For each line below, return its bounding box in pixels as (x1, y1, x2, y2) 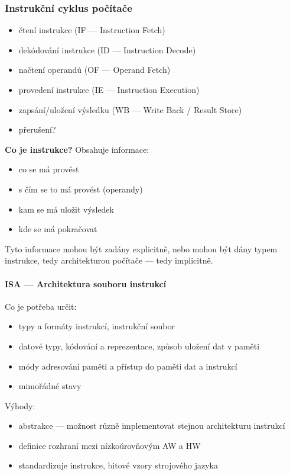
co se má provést (18, 163, 79, 175)
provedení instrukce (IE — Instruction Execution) (18, 84, 200, 95)
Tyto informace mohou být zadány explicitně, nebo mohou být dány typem (5, 242, 278, 255)
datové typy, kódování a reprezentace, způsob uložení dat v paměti (18, 339, 260, 352)
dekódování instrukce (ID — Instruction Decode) (18, 43, 196, 56)
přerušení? (18, 123, 56, 136)
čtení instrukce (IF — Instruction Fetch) (18, 24, 165, 36)
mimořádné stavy (18, 380, 82, 392)
